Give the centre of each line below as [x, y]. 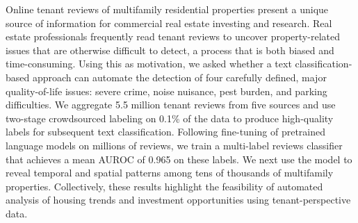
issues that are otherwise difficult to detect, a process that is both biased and [170, 50]
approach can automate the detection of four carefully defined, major [179, 77]
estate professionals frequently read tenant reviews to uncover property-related [173, 36]
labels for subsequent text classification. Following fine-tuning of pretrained [166, 132]
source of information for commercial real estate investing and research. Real [169, 23]
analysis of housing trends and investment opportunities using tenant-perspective [178, 200]
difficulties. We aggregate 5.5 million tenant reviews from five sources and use [171, 105]
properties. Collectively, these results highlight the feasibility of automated [164, 186]
